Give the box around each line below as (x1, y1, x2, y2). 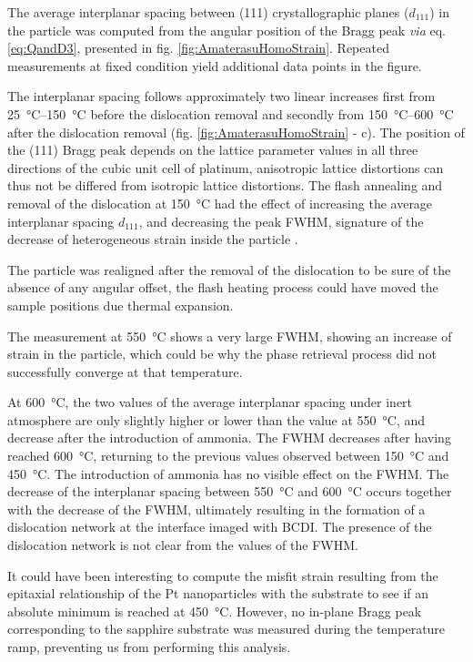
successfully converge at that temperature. (7, 362, 243, 381)
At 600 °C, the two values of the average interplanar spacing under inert (7, 392, 413, 412)
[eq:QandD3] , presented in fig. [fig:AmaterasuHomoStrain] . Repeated (7, 38, 389, 57)
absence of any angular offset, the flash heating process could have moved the (7, 278, 438, 297)
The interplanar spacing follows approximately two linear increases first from (7, 87, 436, 106)
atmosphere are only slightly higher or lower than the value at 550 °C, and (7, 410, 426, 429)
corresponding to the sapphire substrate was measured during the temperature (7, 619, 446, 638)
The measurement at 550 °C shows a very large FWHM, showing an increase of (7, 326, 452, 345)
